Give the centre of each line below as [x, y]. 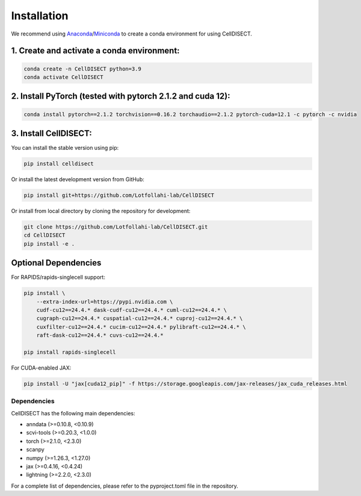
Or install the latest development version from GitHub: [78, 179]
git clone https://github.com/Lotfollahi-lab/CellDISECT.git [116, 227]
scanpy [35, 450]
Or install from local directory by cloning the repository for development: [101, 211]
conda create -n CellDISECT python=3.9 [82, 69]
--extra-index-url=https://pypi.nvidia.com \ [105, 302]
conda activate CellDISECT [63, 77]
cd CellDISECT [45, 235]
